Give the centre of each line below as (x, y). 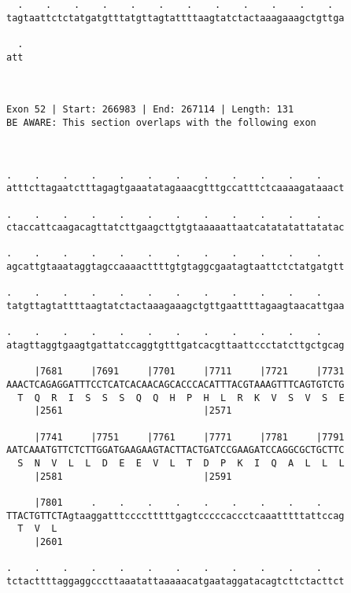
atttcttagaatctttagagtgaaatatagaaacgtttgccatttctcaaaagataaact (175, 188)
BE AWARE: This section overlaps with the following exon (161, 122)
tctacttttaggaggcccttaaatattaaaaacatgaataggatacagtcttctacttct (175, 581)
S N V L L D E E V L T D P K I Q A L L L (181, 463)
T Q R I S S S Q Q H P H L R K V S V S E (181, 398)
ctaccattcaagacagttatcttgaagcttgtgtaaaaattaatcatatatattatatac (175, 228)
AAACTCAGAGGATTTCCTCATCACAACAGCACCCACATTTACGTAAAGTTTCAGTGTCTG (175, 385)
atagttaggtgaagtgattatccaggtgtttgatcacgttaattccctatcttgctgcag (175, 346)
